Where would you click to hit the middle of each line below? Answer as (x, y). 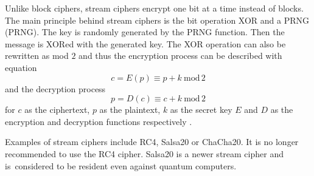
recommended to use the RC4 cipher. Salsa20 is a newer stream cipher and (144, 153)
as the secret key (201, 110)
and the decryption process (55, 88)
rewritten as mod (37, 56)
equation (21, 67)
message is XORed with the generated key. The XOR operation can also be (145, 43)
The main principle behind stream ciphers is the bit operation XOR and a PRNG (157, 20)
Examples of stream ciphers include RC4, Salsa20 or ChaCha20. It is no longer (152, 142)
